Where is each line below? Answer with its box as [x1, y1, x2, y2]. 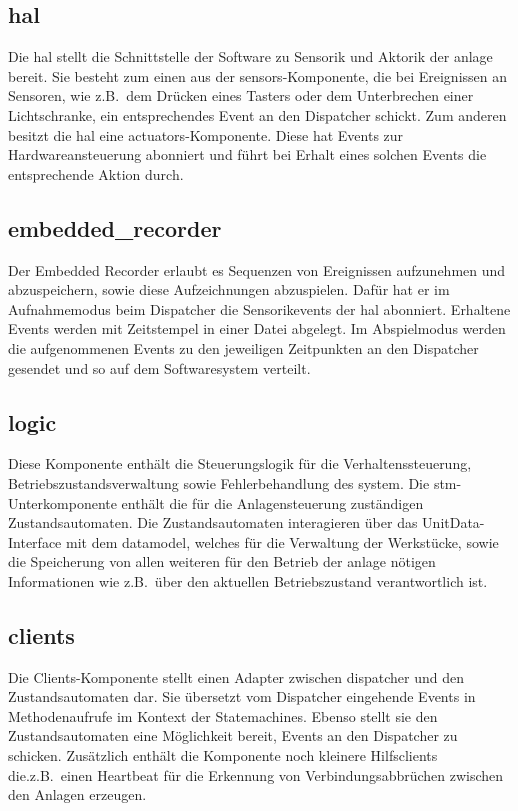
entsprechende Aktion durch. [8, 163, 184, 184]
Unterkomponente [8, 492, 117, 513]
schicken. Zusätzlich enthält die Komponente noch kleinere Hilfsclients [8, 745, 438, 766]
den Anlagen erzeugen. [8, 784, 147, 805]
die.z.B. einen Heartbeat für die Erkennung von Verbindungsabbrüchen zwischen [8, 764, 504, 785]
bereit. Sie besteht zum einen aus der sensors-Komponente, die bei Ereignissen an [8, 65, 508, 86]
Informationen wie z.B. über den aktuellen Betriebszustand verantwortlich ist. [8, 570, 488, 591]
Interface [8, 531, 62, 552]
